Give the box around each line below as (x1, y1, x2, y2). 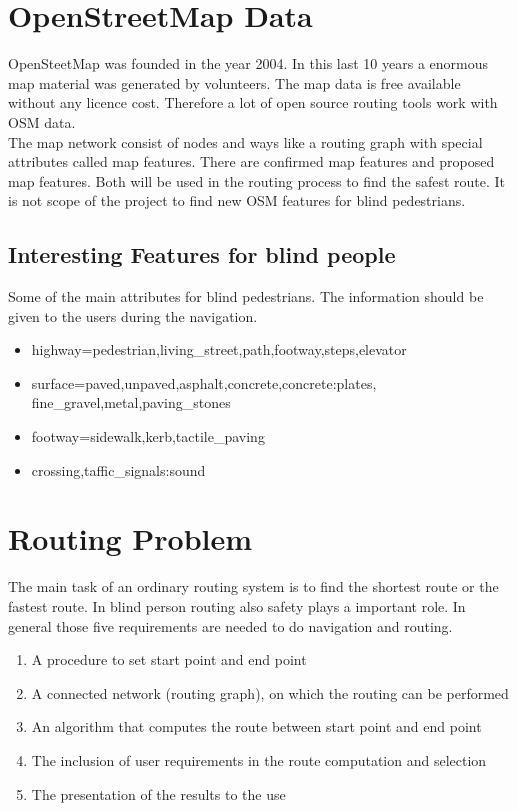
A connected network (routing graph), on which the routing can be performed (31, 682, 509, 703)
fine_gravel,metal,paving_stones (31, 392, 231, 413)
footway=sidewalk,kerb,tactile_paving (31, 426, 265, 447)
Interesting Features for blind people (8, 239, 396, 270)
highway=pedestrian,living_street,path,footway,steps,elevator (31, 339, 407, 360)
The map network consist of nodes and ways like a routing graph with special (8, 131, 483, 152)
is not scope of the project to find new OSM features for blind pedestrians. (8, 190, 466, 211)
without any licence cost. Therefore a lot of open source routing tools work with (8, 92, 498, 113)
